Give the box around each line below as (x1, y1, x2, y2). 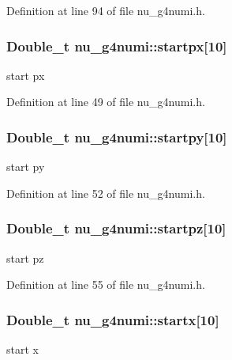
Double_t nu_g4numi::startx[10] (6, 309, 219, 329)
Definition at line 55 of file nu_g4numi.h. (6, 276, 205, 293)
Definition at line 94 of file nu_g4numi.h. (6, 2, 205, 18)
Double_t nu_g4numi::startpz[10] (6, 218, 226, 238)
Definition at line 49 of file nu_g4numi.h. (6, 93, 205, 110)
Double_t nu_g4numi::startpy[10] (6, 127, 227, 146)
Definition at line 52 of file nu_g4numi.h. (6, 184, 205, 201)
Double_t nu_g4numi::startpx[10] (6, 36, 227, 55)
